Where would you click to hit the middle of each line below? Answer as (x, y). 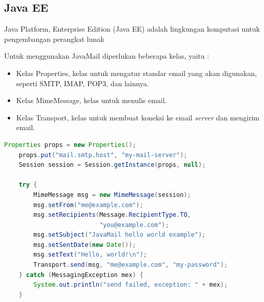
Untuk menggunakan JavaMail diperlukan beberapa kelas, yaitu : (107, 56)
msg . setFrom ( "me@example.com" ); (89, 205)
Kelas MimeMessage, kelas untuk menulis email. (91, 100)
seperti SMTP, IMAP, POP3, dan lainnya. (82, 83)
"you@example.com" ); (134, 225)
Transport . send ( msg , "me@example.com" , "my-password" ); (130, 265)
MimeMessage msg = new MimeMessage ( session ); (112, 195)
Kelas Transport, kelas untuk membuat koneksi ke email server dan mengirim (138, 117)
